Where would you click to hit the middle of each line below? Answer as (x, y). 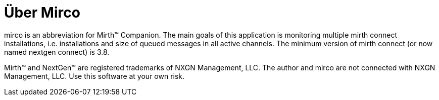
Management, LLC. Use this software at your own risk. (94, 76)
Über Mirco (42, 13)
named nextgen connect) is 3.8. (57, 52)
